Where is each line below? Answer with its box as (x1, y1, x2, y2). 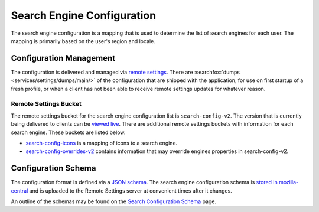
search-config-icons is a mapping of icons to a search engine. (25, 139, 178, 146)
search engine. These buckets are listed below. (11, 129, 126, 136)
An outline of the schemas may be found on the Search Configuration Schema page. (11, 198, 217, 205)
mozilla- (278, 179, 299, 186)
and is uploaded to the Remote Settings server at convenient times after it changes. (29, 187, 233, 194)
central (11, 187, 28, 194)
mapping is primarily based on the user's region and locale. (11, 37, 156, 44)
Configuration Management (11, 53, 116, 63)
